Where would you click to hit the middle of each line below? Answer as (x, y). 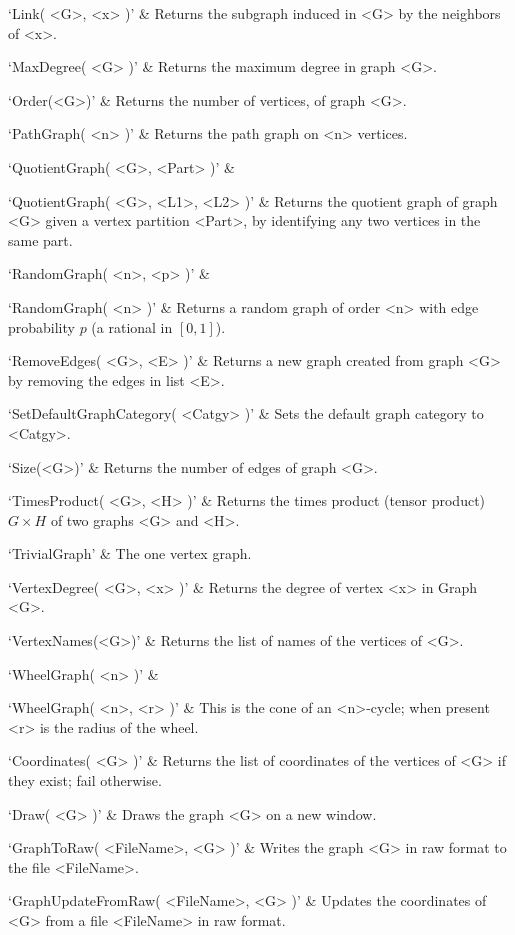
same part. (40, 239)
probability (41, 326)
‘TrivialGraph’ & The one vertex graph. (130, 553)
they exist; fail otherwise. (85, 780)
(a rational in (132, 326)
